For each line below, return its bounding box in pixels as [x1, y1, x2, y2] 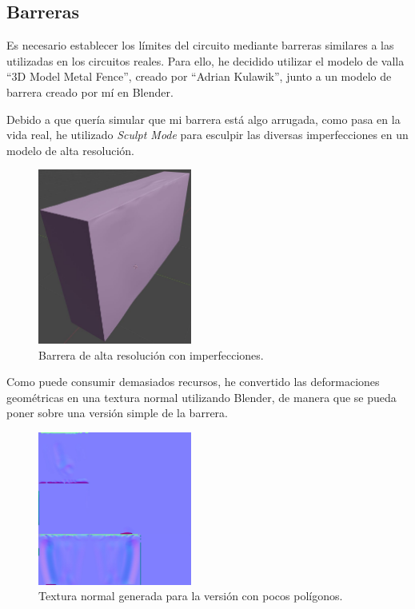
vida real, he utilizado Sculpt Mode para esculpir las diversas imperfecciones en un [6, 126, 409, 143]
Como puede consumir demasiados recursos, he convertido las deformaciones [6, 373, 380, 390]
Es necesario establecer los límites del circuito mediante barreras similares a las [6, 37, 394, 54]
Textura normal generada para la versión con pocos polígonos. [38, 587, 343, 604]
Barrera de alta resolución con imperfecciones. [38, 346, 264, 363]
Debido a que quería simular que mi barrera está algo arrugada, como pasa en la [6, 110, 401, 127]
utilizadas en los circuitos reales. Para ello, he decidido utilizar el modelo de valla [6, 52, 405, 69]
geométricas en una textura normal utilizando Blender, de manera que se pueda [6, 388, 397, 405]
